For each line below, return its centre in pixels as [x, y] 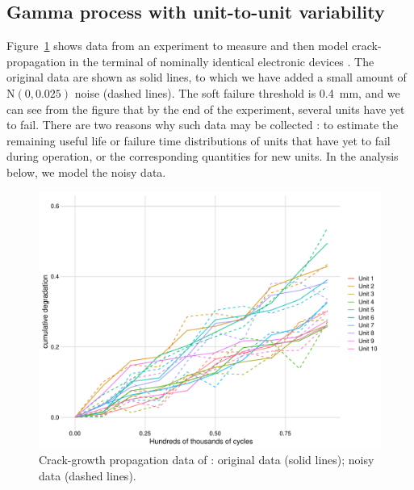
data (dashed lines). [88, 475]
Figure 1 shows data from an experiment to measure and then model [178, 46]
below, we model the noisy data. [86, 172]
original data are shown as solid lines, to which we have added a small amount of [207, 77]
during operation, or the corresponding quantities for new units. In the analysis [203, 156]
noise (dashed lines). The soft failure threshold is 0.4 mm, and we [237, 92]
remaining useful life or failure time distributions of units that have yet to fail [199, 140]
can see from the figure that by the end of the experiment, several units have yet [206, 109]
